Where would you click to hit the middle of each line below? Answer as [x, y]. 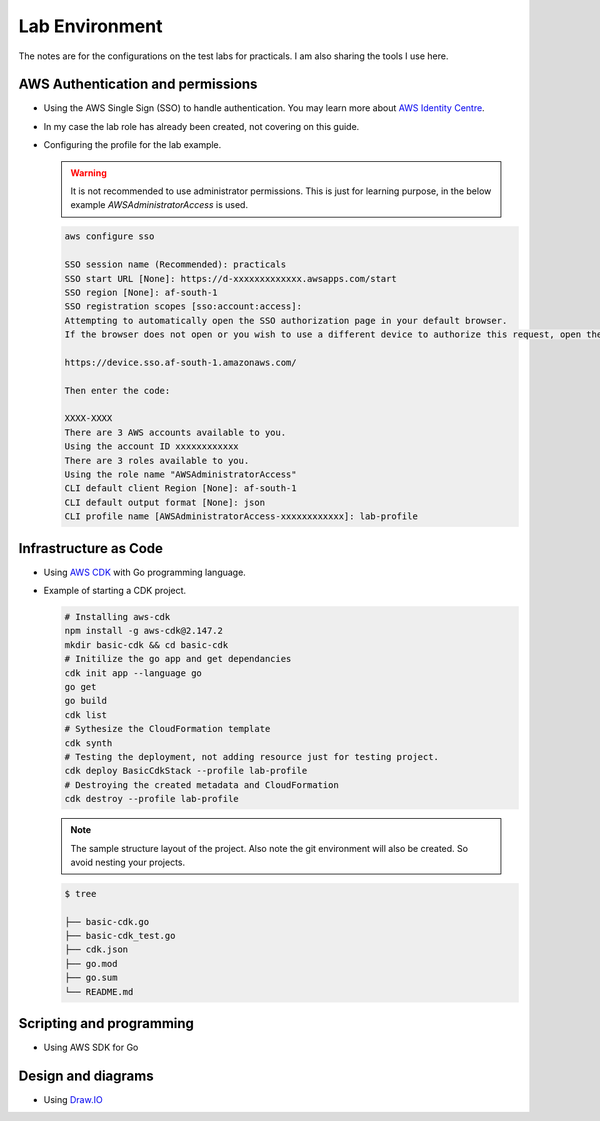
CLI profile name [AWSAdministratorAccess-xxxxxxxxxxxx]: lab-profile [241, 516]
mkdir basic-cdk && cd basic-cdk [146, 644]
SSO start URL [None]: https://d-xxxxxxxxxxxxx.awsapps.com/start [230, 278]
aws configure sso [109, 236]
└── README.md [99, 991]
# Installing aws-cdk [117, 617]
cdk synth [88, 743]
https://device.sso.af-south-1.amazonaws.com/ [180, 362]
